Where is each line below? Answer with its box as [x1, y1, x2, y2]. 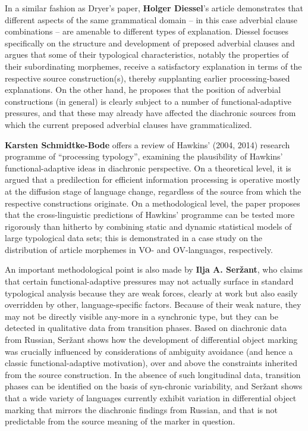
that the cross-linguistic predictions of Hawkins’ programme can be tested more [5, 208, 295, 221]
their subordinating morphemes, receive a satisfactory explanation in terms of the [5, 60, 302, 72]
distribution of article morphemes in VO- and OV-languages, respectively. [5, 243, 273, 255]
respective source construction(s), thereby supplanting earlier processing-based [5, 71, 290, 84]
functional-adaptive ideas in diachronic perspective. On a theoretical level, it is [5, 161, 291, 174]
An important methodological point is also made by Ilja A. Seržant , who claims [5, 263, 303, 276]
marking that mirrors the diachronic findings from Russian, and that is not [5, 403, 278, 416]
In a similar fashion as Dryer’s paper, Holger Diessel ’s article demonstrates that [5, 2, 304, 14]
